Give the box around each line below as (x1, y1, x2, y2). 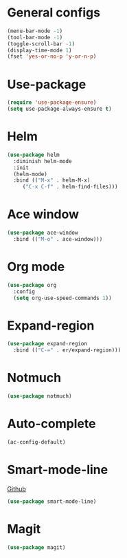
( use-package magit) (7, 544, 67, 551)
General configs (7, 5, 101, 21)
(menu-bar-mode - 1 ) (7, 28, 63, 34)
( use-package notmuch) (7, 393, 72, 400)
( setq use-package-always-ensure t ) (7, 105, 112, 113)
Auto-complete (7, 416, 96, 431)
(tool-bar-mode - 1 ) (7, 34, 63, 41)
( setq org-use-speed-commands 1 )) (13, 294, 112, 301)
